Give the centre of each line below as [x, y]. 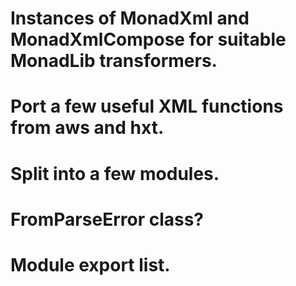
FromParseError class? [107, 219]
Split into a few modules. [115, 173]
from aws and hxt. [87, 128]
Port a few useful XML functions [147, 106]
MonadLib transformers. [114, 61]
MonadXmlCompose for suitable [148, 39]
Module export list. [90, 264]
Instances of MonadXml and [130, 18]
